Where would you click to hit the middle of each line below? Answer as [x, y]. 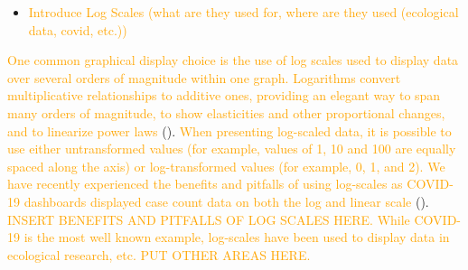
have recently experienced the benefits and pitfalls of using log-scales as [205, 184]
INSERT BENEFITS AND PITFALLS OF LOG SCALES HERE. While [209, 219]
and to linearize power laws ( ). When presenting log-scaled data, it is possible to [229, 130]
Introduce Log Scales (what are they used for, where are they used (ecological [243, 12]
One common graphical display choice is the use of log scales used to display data [233, 60]
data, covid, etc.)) [78, 29]
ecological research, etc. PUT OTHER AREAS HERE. [159, 254]
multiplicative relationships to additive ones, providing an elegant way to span [224, 95]
